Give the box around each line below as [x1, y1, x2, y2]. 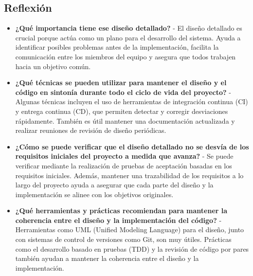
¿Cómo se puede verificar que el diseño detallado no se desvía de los [15, 141, 249, 151]
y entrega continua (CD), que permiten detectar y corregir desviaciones [15, 106, 228, 116]
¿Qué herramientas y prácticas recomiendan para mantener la [15, 205, 228, 216]
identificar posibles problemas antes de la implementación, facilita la [15, 42, 219, 52]
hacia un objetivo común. [15, 61, 91, 71]
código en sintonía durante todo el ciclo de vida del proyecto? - [15, 87, 231, 97]
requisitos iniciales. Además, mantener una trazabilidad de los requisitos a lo [15, 170, 244, 180]
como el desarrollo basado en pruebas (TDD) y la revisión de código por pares [15, 243, 249, 254]
